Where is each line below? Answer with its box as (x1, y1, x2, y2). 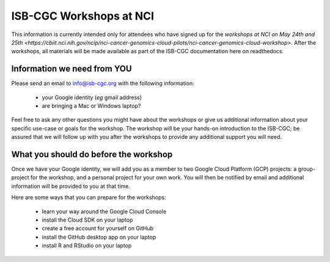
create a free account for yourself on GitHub (42, 225, 154, 232)
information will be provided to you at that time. (11, 182, 131, 190)
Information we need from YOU (11, 64, 132, 74)
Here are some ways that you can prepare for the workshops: (11, 193, 166, 201)
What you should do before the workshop (11, 149, 173, 159)
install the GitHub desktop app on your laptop (42, 233, 156, 241)
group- (298, 165, 316, 173)
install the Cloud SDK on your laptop (42, 216, 133, 223)
